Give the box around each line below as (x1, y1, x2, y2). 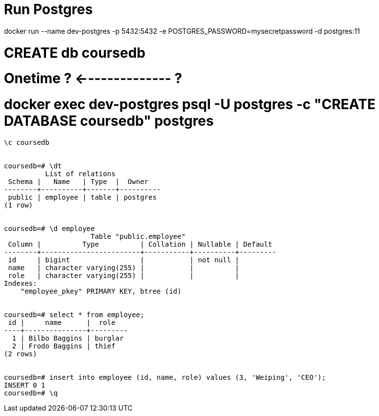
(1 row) (4, 201, 33, 209)
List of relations (45, 169, 116, 178)
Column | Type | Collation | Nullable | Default (8, 240, 272, 248)
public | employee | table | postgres (8, 193, 157, 201)
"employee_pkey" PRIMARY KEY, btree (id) (20, 287, 182, 295)
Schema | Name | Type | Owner (8, 177, 149, 185)
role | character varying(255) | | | (8, 271, 239, 279)
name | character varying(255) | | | (8, 263, 239, 272)
